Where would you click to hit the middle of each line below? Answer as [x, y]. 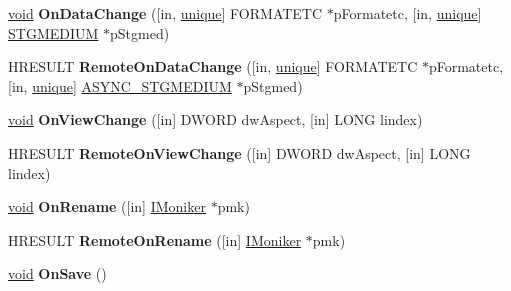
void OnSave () [57, 273]
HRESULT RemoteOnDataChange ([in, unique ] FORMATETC [213, 66]
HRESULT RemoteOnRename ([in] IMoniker [155, 239]
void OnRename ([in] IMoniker [107, 206]
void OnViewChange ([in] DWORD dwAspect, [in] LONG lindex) [215, 119]
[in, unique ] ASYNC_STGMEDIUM [120, 85]
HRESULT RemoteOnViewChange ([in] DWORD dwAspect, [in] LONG [239, 152]
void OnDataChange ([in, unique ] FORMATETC [165, 13]
